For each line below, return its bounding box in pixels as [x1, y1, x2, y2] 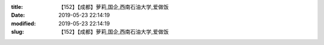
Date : [11, 12, 25, 19]
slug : [11, 28, 24, 36]
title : [11, 4, 23, 10]
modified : [11, 20, 36, 27]
